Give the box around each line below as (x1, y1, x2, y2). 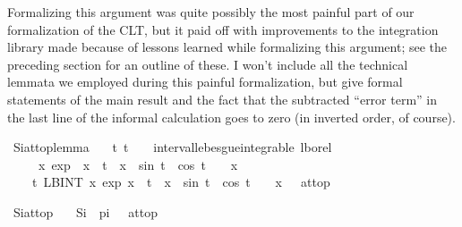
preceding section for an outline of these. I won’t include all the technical (7, 55, 408, 73)
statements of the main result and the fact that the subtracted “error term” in (7, 89, 438, 108)
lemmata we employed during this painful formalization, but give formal (7, 72, 403, 91)
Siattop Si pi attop (13, 202, 158, 221)
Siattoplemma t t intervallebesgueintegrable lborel (13, 138, 332, 156)
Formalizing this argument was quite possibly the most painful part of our (7, 3, 415, 21)
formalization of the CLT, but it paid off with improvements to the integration (7, 20, 439, 38)
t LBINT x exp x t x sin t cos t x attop (31, 172, 330, 191)
